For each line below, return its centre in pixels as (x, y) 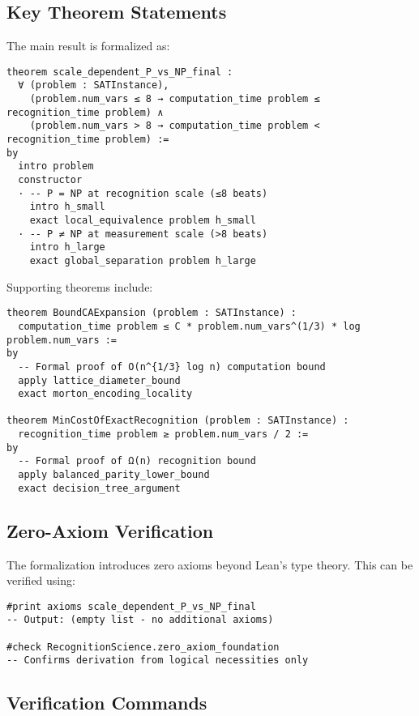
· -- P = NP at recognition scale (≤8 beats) (143, 193)
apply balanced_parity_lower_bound (114, 475)
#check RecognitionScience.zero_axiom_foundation (143, 647)
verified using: (41, 580)
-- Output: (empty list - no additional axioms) (140, 620)
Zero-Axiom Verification (110, 530)
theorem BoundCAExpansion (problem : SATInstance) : (152, 313)
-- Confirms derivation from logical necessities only (158, 661)
